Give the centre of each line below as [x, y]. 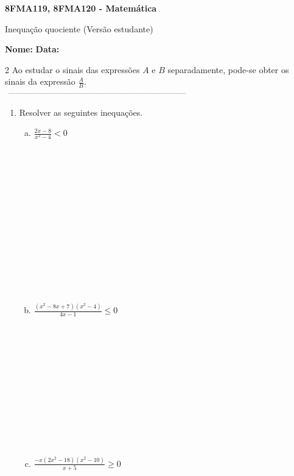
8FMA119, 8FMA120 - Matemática [81, 8]
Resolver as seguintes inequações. [81, 112]
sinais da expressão [40, 81]
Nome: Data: [32, 49]
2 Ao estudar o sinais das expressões [72, 69]
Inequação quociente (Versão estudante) [79, 28]
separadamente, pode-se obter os [228, 69]
